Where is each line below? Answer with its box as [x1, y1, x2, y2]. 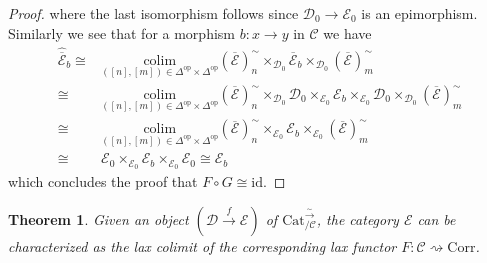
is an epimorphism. [361, 3, 478, 23]
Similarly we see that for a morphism [8, 22, 235, 43]
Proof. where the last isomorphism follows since [8, 3, 299, 23]
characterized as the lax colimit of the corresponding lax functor [8, 235, 397, 256]
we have [323, 22, 372, 43]
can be [417, 208, 456, 229]
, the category [316, 208, 399, 229]
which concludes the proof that [8, 171, 198, 192]
